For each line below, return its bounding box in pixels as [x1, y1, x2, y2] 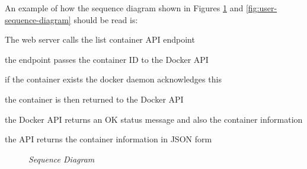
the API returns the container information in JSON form [5, 133, 212, 145]
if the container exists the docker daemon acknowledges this [5, 73, 222, 85]
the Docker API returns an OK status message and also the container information [5, 113, 303, 125]
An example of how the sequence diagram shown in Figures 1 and [5, 2, 244, 14]
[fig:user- [245, 2, 277, 14]
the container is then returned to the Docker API [5, 93, 184, 105]
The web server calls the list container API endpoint [5, 33, 195, 46]
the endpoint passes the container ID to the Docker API [5, 53, 209, 65]
